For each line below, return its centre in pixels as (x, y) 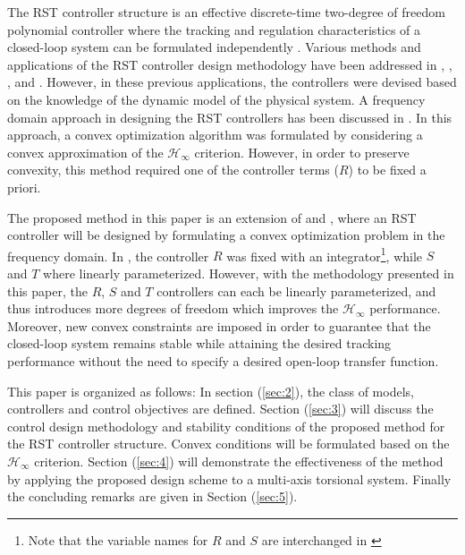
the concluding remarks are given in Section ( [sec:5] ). (152, 496)
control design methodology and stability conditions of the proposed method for (226, 426)
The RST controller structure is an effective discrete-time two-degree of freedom (226, 12)
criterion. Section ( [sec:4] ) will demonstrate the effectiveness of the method (239, 461)
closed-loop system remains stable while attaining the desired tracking (199, 343)
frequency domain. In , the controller (108, 256)
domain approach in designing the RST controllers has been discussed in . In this (230, 117)
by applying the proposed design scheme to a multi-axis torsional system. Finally (229, 478)
